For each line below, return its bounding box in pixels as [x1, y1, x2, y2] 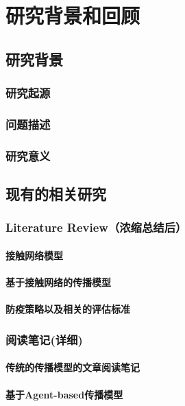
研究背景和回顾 [5, 1, 140, 29]
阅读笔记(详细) [5, 331, 83, 348]
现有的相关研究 [5, 183, 106, 204]
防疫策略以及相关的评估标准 [5, 302, 130, 316]
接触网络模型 [5, 248, 63, 262]
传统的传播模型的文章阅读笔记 [5, 360, 140, 374]
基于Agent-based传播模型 [5, 387, 123, 401]
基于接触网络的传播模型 [5, 275, 111, 289]
